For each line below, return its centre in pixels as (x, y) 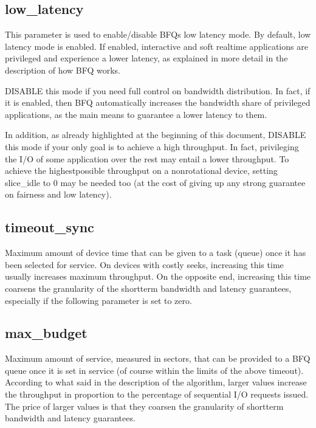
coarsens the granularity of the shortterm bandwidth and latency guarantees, (148, 288)
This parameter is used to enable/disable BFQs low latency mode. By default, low (158, 34)
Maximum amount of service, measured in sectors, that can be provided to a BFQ (158, 358)
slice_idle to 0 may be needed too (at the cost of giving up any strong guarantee (155, 182)
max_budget (46, 333)
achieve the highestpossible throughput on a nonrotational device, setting (141, 171)
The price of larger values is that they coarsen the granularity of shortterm (144, 406)
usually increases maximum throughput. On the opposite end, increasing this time (158, 276)
